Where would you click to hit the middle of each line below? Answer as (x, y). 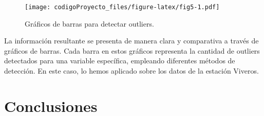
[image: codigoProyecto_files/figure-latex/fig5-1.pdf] (122, 7)
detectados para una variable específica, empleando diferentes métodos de (120, 61)
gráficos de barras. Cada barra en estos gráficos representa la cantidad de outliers (132, 50)
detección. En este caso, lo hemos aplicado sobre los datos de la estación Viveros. (131, 71)
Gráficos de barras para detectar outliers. (89, 23)
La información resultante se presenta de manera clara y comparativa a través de (131, 41)
